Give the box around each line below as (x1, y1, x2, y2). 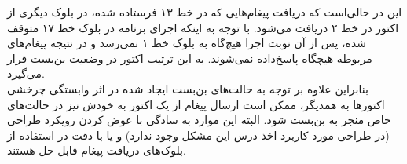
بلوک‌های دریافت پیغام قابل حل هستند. (7, 142, 186, 159)
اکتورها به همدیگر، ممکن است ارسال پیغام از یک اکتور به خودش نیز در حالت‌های (7, 96, 385, 112)
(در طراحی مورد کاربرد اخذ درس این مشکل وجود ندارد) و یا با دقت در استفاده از (7, 126, 390, 143)
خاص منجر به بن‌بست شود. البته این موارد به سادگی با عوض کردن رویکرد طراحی (7, 111, 391, 128)
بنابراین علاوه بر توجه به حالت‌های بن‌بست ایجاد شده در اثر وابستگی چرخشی (7, 80, 368, 97)
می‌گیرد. (7, 65, 45, 82)
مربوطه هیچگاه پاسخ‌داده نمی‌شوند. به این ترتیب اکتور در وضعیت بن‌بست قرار (7, 49, 372, 66)
